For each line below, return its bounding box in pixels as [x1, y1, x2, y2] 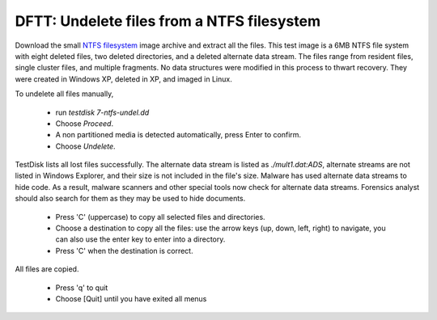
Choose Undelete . [55, 141, 117, 151]
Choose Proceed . [55, 118, 113, 128]
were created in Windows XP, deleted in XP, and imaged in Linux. [15, 74, 232, 84]
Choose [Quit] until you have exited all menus [55, 293, 207, 303]
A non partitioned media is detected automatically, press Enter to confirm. [55, 130, 302, 140]
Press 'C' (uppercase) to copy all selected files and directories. [55, 212, 266, 221]
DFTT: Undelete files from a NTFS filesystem [15, 12, 321, 30]
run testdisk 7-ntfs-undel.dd [55, 107, 150, 117]
